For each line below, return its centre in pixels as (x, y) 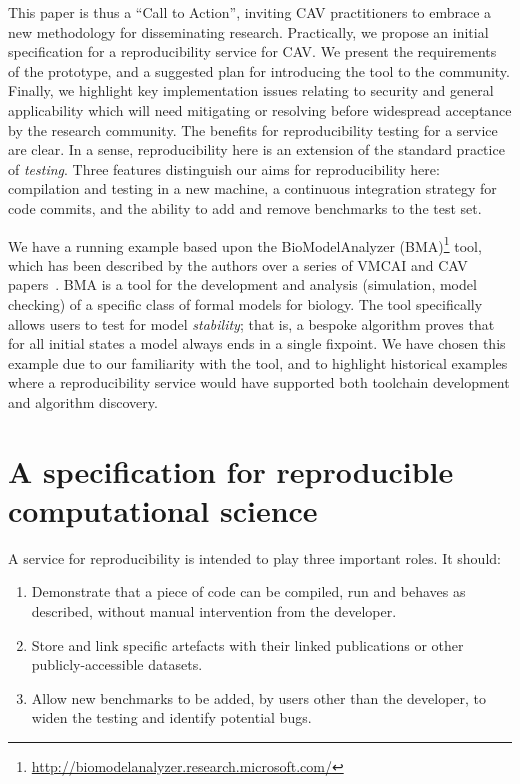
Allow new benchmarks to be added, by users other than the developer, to (259, 697)
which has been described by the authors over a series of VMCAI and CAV (238, 264)
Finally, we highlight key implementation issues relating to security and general (251, 90)
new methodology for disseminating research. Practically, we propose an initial (248, 31)
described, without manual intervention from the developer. (214, 611)
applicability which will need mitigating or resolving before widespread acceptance (260, 109)
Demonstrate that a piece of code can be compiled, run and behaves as (248, 591)
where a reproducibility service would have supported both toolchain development (259, 382)
